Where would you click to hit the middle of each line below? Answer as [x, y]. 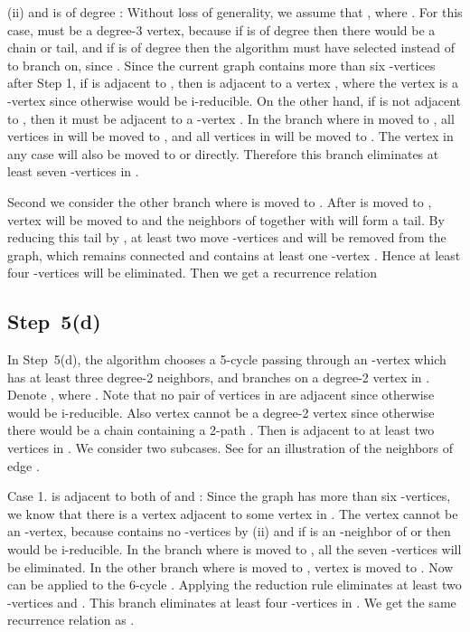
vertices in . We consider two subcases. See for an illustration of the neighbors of [230, 448]
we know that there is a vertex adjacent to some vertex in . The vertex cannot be [233, 513]
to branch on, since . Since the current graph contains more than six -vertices [221, 65]
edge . [23, 465]
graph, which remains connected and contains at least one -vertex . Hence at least [234, 255]
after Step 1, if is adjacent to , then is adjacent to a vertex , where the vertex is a [233, 83]
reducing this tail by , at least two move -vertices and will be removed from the [227, 237]
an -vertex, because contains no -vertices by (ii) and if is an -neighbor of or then [229, 531]
